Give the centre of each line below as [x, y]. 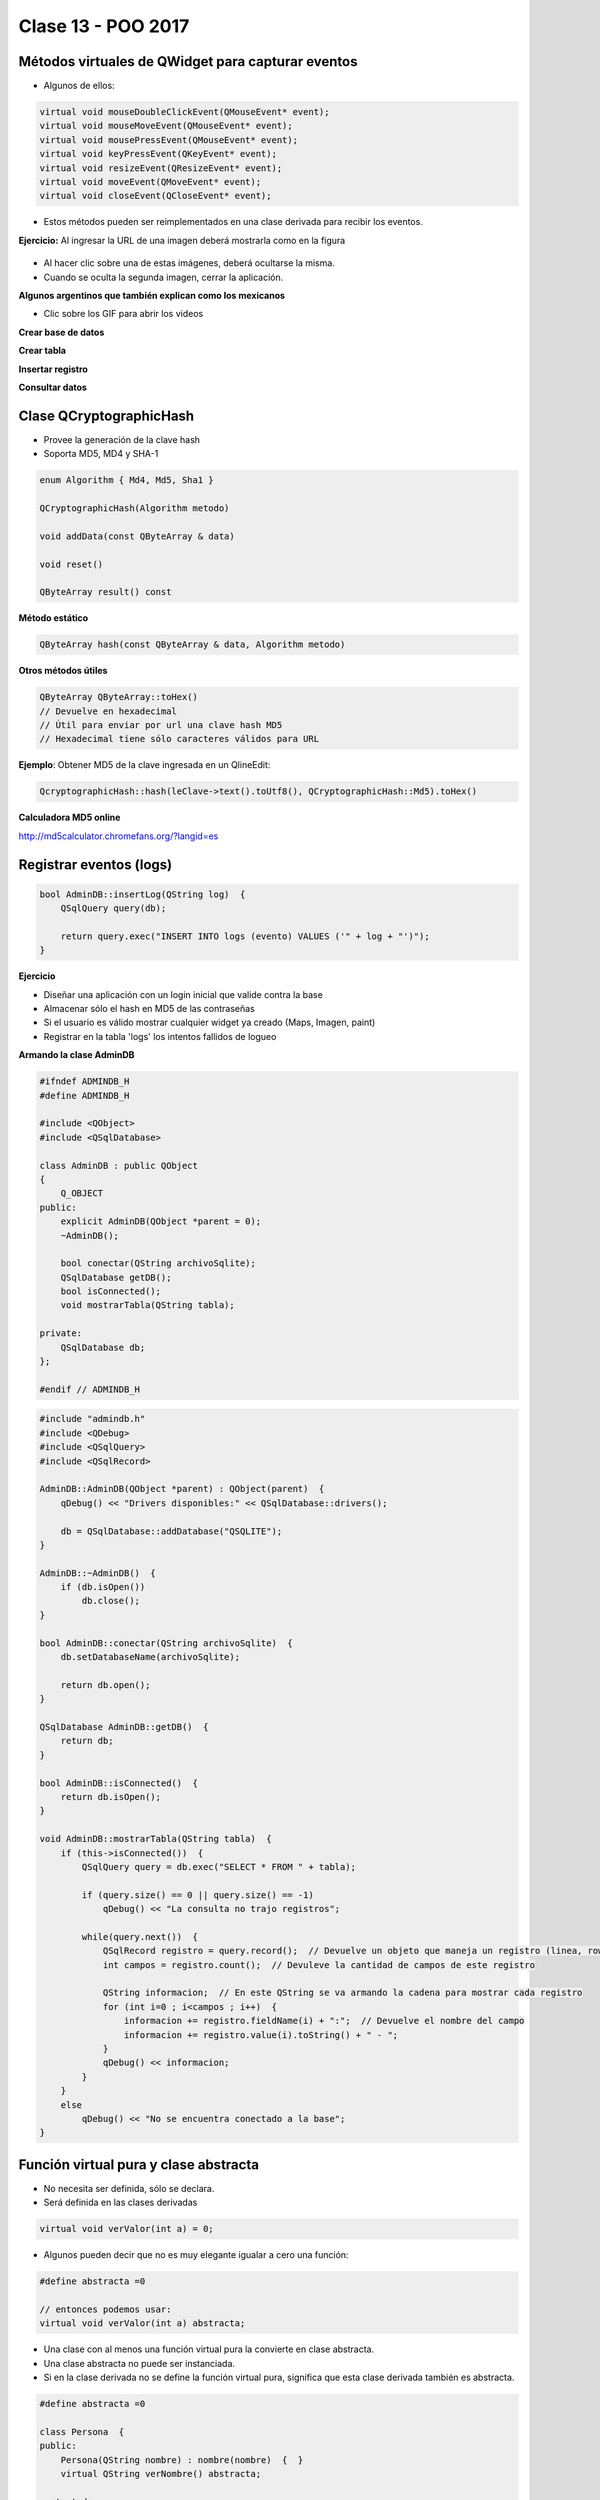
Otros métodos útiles [63, 671]
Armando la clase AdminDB [76, 1055]
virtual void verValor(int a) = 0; [126, 2229]
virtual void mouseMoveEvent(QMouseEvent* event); [166, 126]
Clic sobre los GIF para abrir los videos [123, 314]
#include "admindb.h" [92, 1419]
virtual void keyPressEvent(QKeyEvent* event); [158, 154]
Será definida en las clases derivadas [120, 2202]
